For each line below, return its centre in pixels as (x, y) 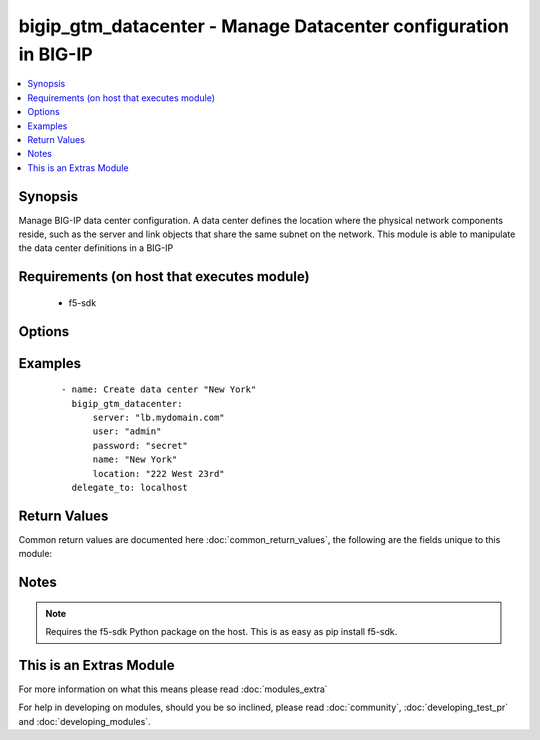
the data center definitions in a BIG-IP (96, 248)
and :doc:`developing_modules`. (84, 721)
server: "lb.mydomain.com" (158, 417)
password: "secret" (140, 445)
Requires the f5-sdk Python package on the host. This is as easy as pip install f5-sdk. (221, 632)
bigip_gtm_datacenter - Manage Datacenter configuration (264, 26)
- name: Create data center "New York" (159, 389)
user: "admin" (127, 431)
